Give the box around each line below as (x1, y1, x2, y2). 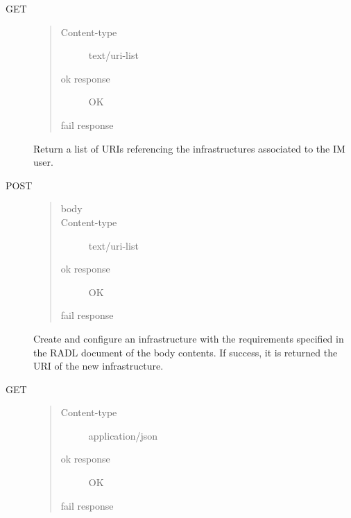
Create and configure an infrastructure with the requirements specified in (33, 331, 344, 345)
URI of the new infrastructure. (33, 359, 164, 373)
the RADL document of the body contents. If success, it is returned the (33, 345, 338, 359)
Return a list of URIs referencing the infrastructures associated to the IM (33, 141, 345, 155)
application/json (88, 428, 158, 442)
